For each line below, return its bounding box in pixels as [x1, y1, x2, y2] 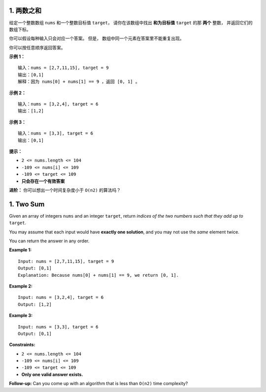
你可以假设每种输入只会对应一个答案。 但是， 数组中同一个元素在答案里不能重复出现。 [9, 35, 184, 41]
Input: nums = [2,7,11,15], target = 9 [18, 259, 114, 264]
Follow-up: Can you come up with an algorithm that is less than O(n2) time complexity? [9, 381, 188, 387]
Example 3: [9, 313, 33, 319]
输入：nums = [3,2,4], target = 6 [18, 101, 99, 107]
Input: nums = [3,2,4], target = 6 [18, 294, 104, 300]
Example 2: [9, 283, 33, 289]
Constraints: [9, 342, 35, 348]
